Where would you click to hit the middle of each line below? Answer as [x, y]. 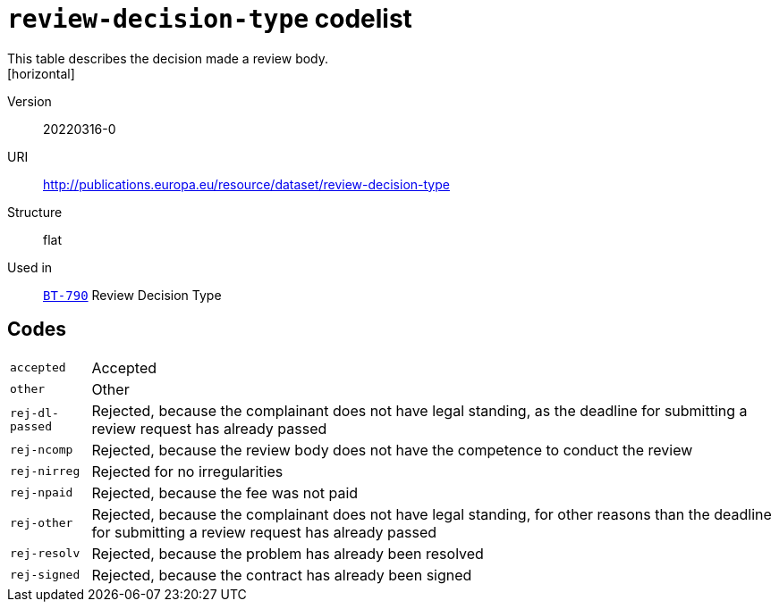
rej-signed [45, 575]
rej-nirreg [45, 471]
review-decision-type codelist [210, 19]
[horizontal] [41, 73]
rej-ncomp [42, 450]
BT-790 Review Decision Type [132, 295]
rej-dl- [34, 413]
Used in [30, 267]
